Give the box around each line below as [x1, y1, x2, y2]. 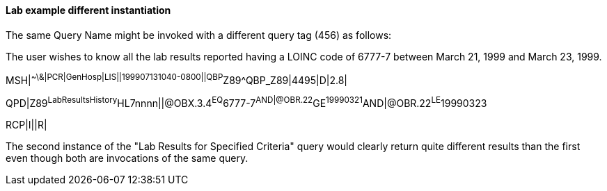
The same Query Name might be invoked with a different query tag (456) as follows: [6, 28, 392, 41]
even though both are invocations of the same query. [6, 151, 249, 164]
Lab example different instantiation [6, 4, 171, 16]
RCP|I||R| [6, 118, 47, 131]
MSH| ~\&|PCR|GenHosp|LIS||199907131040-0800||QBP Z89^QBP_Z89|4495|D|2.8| [6, 72, 347, 86]
